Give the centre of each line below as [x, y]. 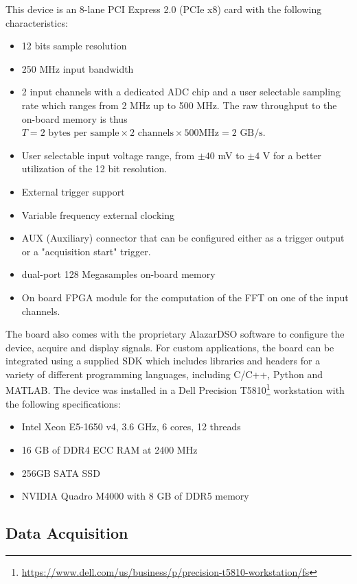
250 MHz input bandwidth [78, 68]
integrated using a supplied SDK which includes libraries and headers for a [163, 361]
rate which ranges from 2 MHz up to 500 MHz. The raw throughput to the [179, 105]
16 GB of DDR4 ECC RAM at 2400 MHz [110, 449]
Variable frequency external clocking [98, 214]
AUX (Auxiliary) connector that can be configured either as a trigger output [183, 238]
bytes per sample [84, 133]
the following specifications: [63, 403]
